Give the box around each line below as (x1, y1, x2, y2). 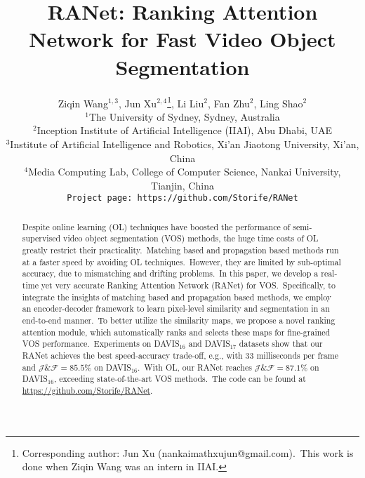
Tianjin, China (151, 178, 214, 192)
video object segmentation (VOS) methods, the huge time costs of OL (63, 232, 319, 244)
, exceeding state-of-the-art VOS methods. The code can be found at (53, 373, 306, 385)
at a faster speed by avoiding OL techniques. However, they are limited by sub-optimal (22, 255, 341, 267)
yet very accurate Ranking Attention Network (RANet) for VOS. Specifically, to (41, 279, 336, 291)
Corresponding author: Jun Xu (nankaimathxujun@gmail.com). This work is (22, 445, 354, 460)
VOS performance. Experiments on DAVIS (22, 338, 180, 350)
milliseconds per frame (256, 349, 338, 361)
